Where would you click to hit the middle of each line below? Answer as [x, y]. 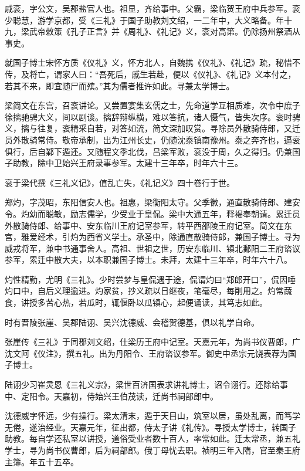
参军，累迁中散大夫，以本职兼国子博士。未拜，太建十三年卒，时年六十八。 [148, 260]
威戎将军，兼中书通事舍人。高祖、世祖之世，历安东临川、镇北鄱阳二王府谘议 [152, 248]
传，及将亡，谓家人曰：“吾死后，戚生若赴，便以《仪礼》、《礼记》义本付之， [150, 74]
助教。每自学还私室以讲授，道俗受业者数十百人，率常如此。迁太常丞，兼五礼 [152, 438]
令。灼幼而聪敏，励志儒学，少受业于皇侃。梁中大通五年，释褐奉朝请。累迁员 [152, 213]
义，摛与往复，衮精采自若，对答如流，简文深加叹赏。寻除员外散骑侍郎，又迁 [152, 128]
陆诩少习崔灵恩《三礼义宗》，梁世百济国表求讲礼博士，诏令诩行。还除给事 [146, 384]
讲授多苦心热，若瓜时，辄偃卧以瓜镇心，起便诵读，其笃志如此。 [144, 302]
